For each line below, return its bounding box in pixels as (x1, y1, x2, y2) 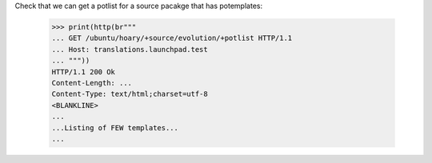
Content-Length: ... (51, 78, 132, 87)
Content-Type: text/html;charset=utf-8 (51, 89, 208, 99)
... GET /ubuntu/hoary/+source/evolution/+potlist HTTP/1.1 (51, 34, 293, 43)
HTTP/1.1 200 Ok (51, 67, 116, 76)
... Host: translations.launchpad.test (51, 45, 208, 54)
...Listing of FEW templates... (51, 123, 179, 132)
